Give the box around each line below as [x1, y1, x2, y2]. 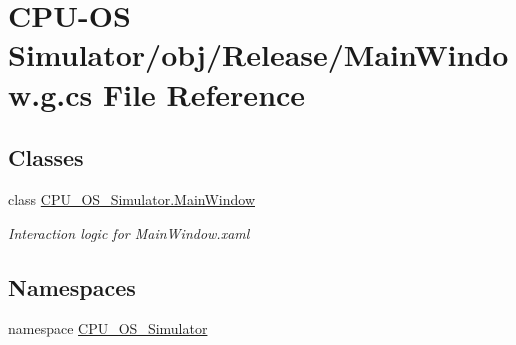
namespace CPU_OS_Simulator [8, 318, 208, 339]
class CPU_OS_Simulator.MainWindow [8, 188, 255, 209]
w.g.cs [8, 73, 93, 114]
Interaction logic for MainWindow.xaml [8, 222, 250, 243]
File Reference [102, 73, 306, 114]
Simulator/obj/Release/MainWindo [8, 34, 509, 75]
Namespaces [8, 271, 136, 302]
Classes [8, 142, 84, 173]
